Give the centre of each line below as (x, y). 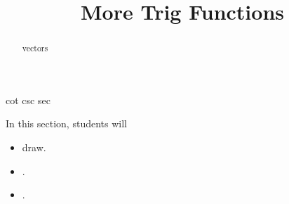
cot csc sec (28, 100)
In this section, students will (66, 123)
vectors (35, 48)
